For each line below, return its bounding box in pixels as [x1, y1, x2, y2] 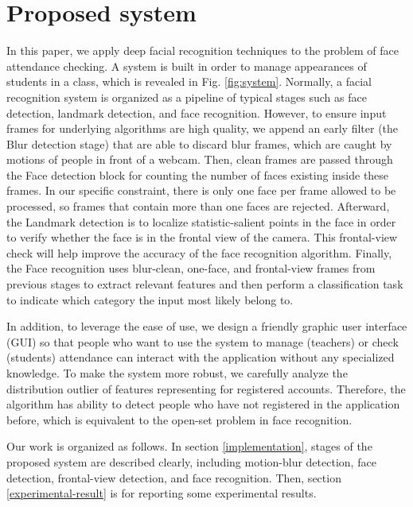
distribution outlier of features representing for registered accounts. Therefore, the [6, 380, 406, 397]
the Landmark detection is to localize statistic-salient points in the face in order [6, 213, 396, 230]
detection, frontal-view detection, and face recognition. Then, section [6, 469, 341, 486]
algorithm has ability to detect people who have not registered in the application [6, 396, 400, 412]
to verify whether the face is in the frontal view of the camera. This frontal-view [6, 229, 398, 246]
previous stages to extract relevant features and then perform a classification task [6, 276, 403, 292]
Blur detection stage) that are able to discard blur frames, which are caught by [6, 135, 392, 152]
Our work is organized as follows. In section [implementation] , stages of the [6, 438, 372, 455]
